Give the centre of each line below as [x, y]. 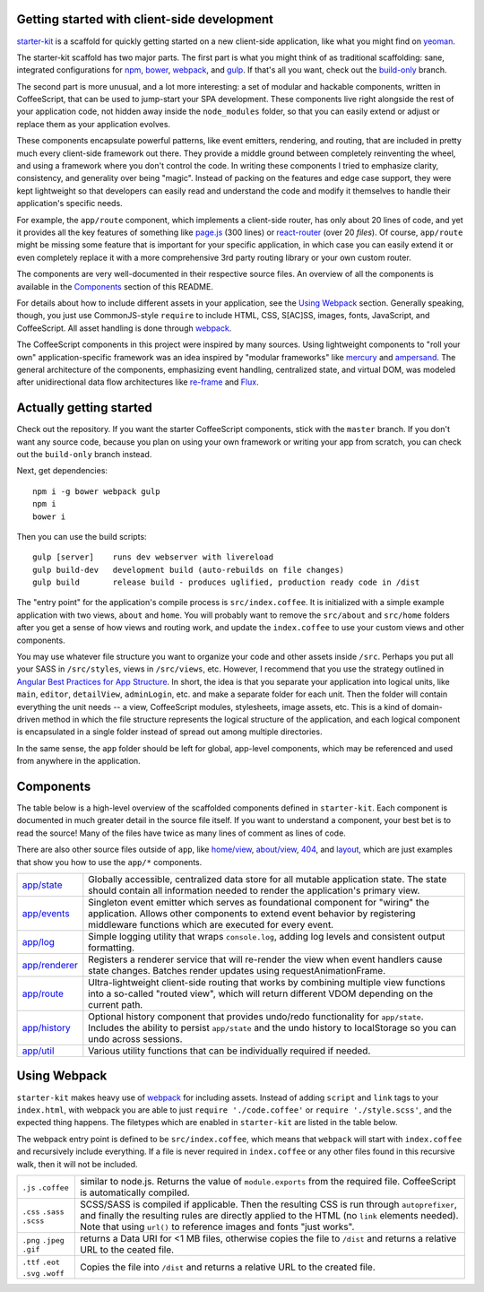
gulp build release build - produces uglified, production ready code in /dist [226, 582]
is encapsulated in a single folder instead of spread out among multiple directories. [169, 732]
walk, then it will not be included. [77, 1164]
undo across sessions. [135, 1039]
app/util [38, 1051]
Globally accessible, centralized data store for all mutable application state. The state [268, 880]
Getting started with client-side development [145, 19]
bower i [49, 516]
